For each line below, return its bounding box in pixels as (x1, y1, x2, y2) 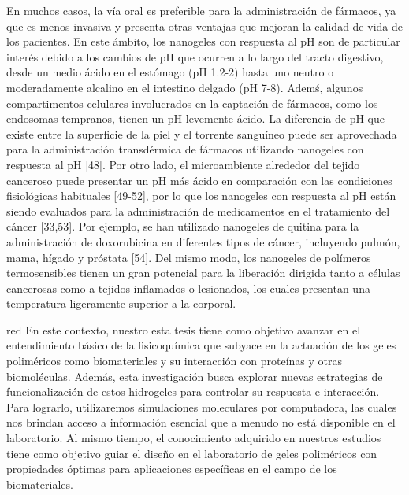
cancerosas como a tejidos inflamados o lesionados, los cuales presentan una (6, 279, 370, 296)
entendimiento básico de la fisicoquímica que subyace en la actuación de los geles (6, 337, 396, 353)
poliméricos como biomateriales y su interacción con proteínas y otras (6, 353, 342, 369)
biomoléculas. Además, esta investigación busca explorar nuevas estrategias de (6, 368, 383, 384)
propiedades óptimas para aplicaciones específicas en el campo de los (6, 460, 337, 477)
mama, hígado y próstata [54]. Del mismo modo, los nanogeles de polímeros (6, 249, 371, 265)
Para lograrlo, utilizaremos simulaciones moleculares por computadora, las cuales (6, 398, 397, 415)
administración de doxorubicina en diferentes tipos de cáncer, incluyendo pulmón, (6, 233, 400, 249)
